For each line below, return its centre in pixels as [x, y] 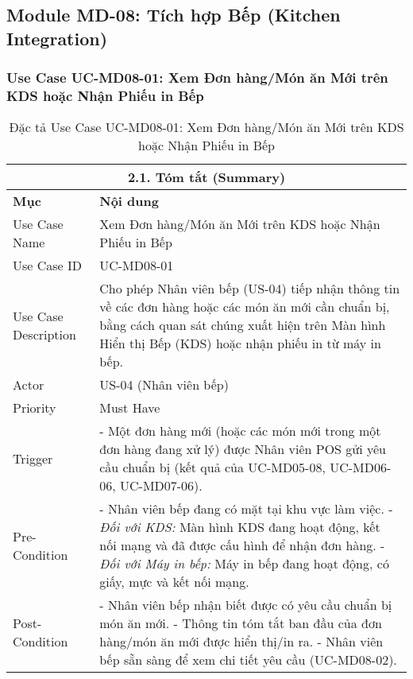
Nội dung [129, 201]
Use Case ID [48, 266]
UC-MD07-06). [161, 486]
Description [44, 334]
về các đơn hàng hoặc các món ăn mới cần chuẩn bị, [245, 307]
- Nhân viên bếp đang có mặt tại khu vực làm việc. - [246, 509]
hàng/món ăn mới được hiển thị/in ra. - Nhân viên [241, 642]
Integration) [57, 38]
